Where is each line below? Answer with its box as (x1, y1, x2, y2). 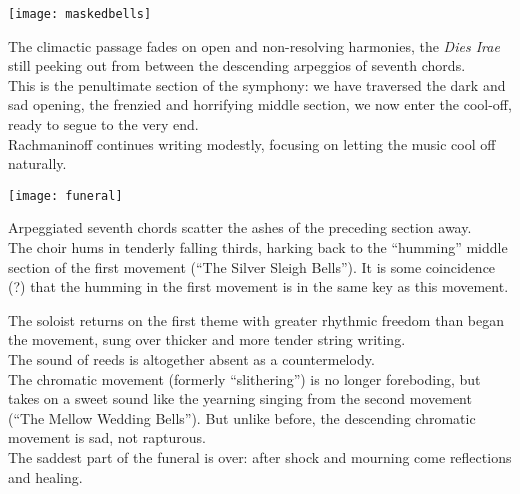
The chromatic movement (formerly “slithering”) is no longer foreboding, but (8, 368, 481, 389)
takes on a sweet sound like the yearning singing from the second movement (8, 388, 472, 409)
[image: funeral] (8, 188, 123, 203)
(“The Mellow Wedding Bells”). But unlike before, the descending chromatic (8, 407, 476, 428)
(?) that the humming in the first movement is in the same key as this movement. (8, 276, 509, 297)
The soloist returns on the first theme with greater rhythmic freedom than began (8, 309, 505, 330)
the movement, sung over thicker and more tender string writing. (8, 329, 406, 350)
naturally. (8, 153, 67, 174)
